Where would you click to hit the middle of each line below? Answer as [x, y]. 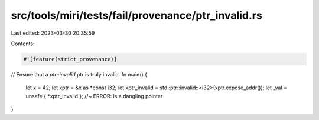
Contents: [23, 44]
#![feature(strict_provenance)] [70, 59]
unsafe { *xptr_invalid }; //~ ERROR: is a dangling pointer [94, 96]
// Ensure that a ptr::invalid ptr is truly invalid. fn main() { [79, 74]
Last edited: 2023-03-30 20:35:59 [53, 33]
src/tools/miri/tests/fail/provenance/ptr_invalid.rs [136, 15]
